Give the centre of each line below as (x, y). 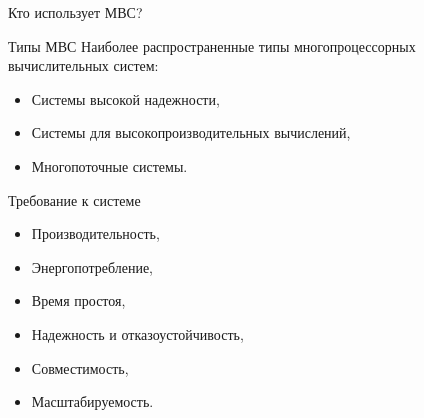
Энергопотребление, (92, 266)
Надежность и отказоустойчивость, (137, 333)
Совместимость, (80, 367)
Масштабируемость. (92, 401)
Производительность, (95, 233)
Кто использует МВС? (75, 12)
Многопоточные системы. (109, 165)
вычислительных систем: (83, 65)
